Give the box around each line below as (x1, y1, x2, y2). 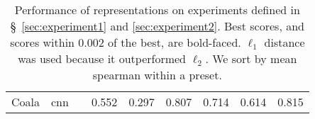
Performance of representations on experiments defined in (14, 1, 300, 18)
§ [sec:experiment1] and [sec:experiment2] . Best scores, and (10, 18, 304, 34)
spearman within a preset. (92, 67, 222, 83)
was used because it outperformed (18, 50, 187, 67)
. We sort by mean (205, 50, 297, 67)
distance (264, 34, 305, 50)
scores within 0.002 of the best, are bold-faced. (10, 34, 241, 50)
